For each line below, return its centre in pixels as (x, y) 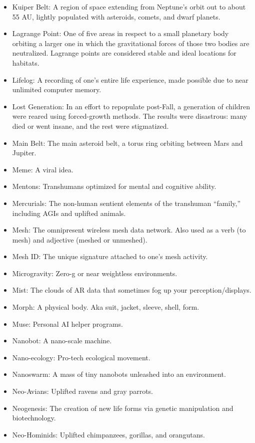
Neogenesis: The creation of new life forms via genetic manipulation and (123, 408)
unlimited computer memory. (57, 89)
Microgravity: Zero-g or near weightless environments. (95, 273)
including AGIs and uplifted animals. (69, 213)
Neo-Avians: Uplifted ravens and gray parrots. (82, 391)
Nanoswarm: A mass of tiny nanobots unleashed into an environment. (119, 374)
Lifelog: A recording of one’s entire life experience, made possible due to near (130, 79)
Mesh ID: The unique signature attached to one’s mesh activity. (110, 256)
